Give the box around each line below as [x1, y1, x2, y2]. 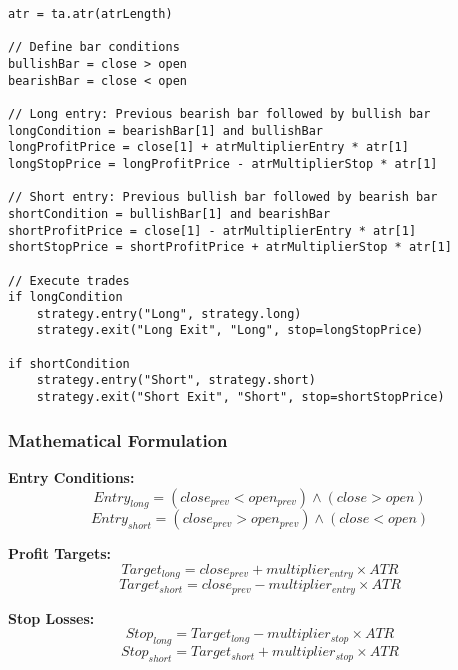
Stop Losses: [8, 607, 95, 628]
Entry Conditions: [8, 466, 135, 487]
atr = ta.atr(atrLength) [8, 7, 173, 21]
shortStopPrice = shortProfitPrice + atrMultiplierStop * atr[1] [8, 240, 452, 255]
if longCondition [8, 290, 123, 305]
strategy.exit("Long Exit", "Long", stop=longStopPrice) [36, 323, 424, 338]
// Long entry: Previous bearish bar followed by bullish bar [8, 106, 431, 121]
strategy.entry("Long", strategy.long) [36, 306, 302, 321]
